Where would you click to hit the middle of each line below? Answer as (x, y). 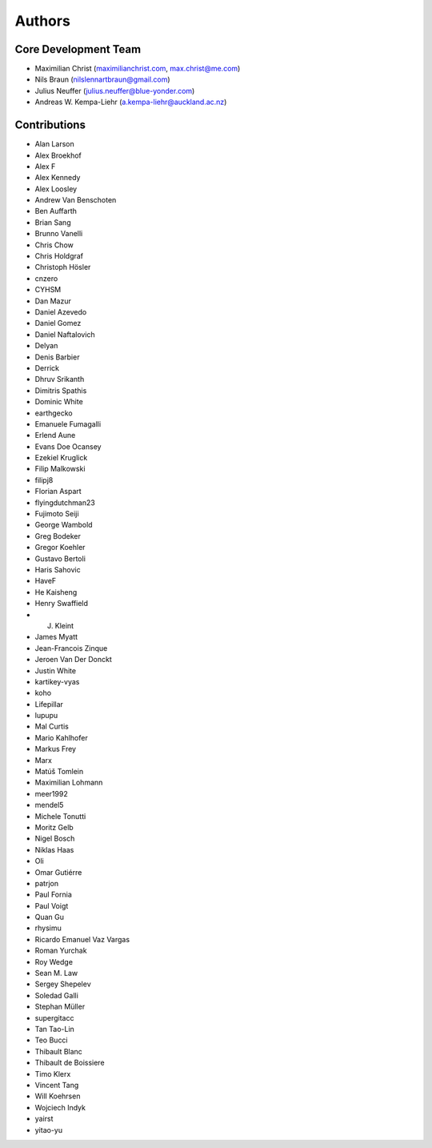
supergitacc (54, 1018)
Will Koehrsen (58, 1096)
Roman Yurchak (61, 951)
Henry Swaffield (61, 604)
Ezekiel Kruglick (61, 458)
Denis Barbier (57, 357)
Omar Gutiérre (58, 872)
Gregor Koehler (60, 548)
